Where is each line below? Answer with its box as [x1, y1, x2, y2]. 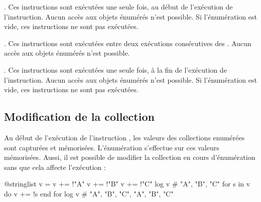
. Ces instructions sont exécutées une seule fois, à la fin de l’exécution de [4, 64, 227, 75]
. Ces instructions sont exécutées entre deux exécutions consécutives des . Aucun [4, 38, 251, 48]
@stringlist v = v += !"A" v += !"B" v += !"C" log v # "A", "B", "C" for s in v [4, 178, 250, 189]
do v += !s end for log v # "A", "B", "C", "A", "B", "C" [4, 188, 174, 198]
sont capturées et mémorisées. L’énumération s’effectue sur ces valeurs [4, 142, 219, 152]
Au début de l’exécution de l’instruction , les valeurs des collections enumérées [4, 132, 245, 142]
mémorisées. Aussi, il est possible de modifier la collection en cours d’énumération [4, 152, 255, 162]
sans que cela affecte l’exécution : [4, 161, 106, 172]
